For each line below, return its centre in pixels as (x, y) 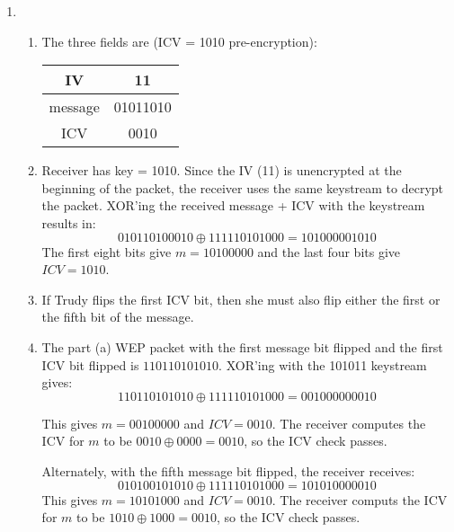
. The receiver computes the (349, 423)
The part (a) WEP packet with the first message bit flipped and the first (242, 346)
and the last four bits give (329, 251)
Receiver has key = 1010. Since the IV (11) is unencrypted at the (222, 170)
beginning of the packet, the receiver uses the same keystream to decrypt (243, 187)
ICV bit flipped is (90, 364)
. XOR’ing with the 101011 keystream (323, 364)
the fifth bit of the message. (118, 317)
